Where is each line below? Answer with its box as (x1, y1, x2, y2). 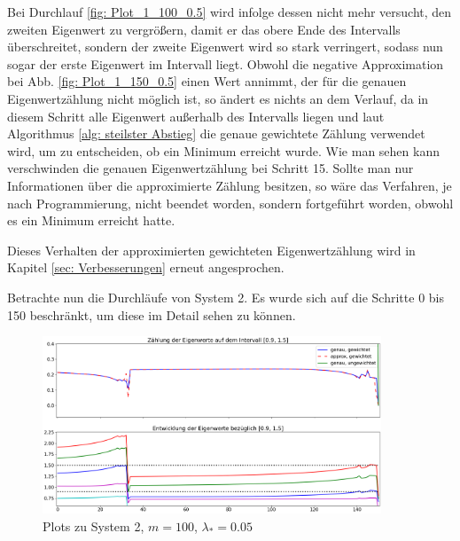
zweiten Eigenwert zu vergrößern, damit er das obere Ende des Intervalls (7, 20, 401, 38)
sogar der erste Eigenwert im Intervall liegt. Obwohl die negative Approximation (7, 54, 444, 73)
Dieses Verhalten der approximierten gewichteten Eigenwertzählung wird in (7, 240, 416, 259)
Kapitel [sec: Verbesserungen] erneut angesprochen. (7, 258, 285, 277)
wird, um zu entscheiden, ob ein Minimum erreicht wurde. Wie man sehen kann (7, 141, 440, 160)
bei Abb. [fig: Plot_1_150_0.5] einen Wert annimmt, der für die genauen (7, 72, 407, 90)
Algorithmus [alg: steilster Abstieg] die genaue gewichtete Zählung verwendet (7, 124, 425, 143)
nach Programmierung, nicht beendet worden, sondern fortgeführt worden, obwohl (7, 193, 454, 212)
